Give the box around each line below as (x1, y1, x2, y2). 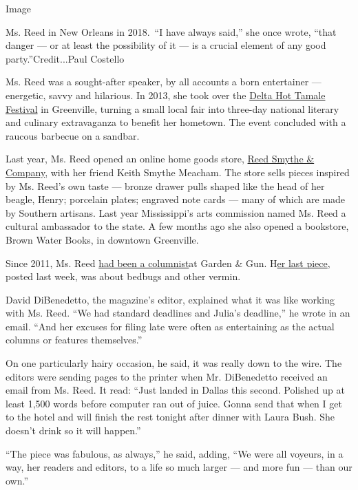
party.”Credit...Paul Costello (6, 51, 125, 65)
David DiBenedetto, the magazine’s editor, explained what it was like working (6, 292, 335, 306)
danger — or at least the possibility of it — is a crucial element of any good (6, 38, 326, 52)
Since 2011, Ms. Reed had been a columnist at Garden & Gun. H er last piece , (6, 255, 330, 270)
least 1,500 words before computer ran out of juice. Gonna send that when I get (6, 396, 342, 410)
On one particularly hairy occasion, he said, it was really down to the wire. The (6, 356, 342, 370)
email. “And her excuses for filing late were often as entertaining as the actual (6, 319, 335, 333)
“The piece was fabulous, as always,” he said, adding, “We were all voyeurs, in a (6, 446, 344, 460)
